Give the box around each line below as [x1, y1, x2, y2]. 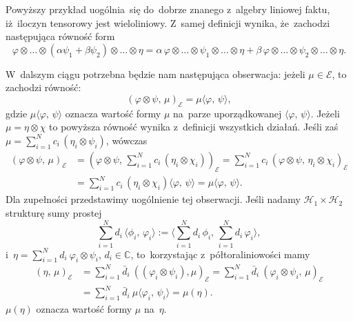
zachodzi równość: [6, 80, 81, 95]
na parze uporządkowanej [173, 106, 282, 120]
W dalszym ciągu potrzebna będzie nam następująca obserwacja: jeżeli [6, 66, 305, 81]
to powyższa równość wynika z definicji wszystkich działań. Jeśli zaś [49, 119, 339, 134]
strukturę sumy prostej [6, 205, 102, 220]
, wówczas [105, 133, 148, 147]
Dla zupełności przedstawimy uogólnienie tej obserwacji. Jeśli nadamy [6, 192, 301, 206]
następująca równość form [6, 29, 115, 43]
